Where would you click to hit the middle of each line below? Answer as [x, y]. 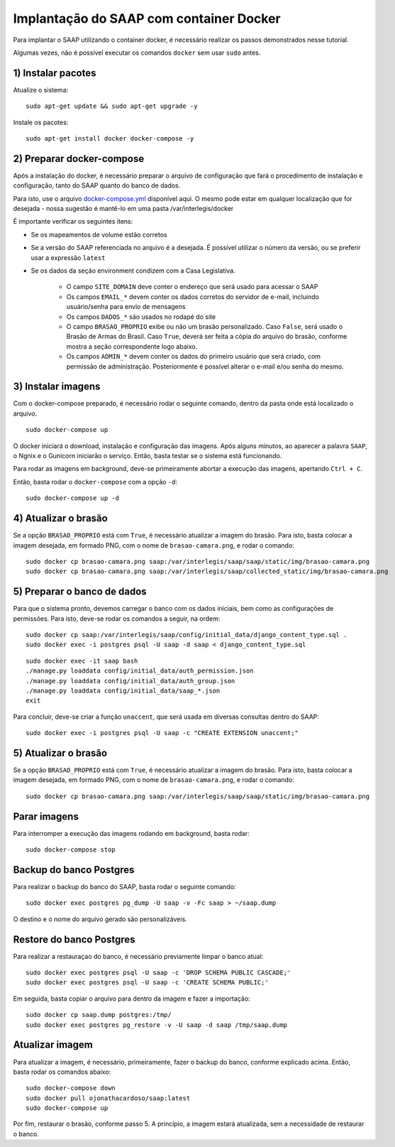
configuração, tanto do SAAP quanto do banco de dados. [97, 185]
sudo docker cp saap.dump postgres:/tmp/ [99, 1015]
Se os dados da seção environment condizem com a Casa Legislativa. [133, 271]
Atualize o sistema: [41, 89]
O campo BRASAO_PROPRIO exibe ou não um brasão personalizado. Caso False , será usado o [205, 326]
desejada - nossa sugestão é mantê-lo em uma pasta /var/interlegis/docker [123, 209]
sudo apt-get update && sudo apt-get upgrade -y [112, 106]
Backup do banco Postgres [74, 870]
